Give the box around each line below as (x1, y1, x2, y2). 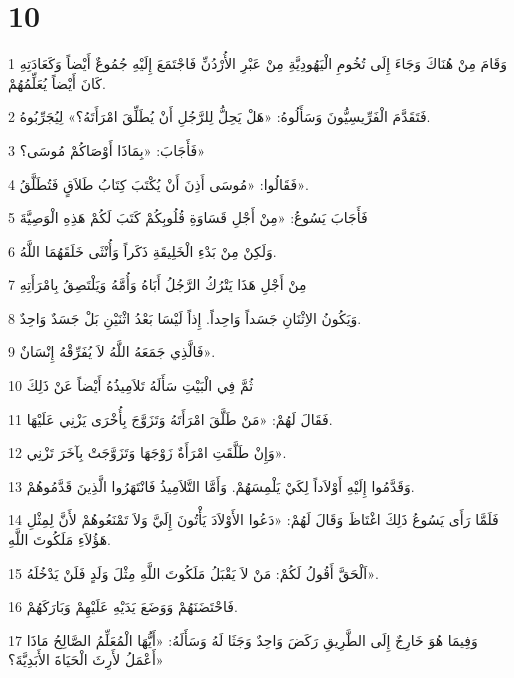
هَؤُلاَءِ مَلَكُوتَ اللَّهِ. (8, 529, 111, 550)
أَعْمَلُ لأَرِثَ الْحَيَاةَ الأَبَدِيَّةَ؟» (8, 649, 164, 670)
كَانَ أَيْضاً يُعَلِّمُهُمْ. (8, 72, 106, 93)
